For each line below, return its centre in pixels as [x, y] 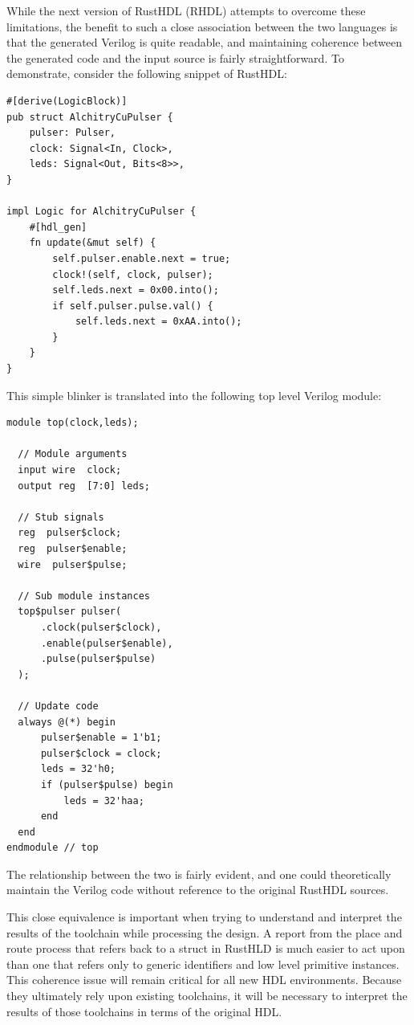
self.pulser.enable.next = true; [142, 258]
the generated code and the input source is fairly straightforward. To [175, 57]
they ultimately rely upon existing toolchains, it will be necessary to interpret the [207, 996]
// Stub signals [61, 517]
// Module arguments [73, 454]
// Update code [58, 706]
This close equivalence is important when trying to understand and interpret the [204, 917]
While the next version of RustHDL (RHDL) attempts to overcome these [186, 10]
